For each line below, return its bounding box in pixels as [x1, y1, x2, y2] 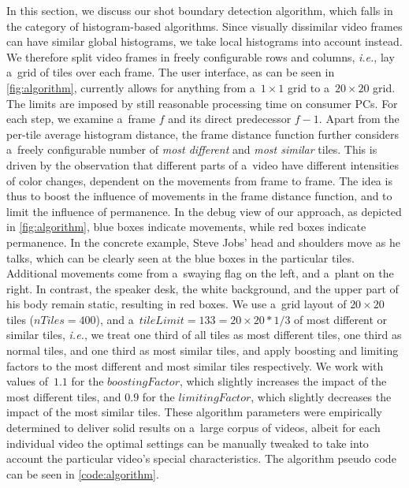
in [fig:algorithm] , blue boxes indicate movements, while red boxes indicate [6, 218, 366, 235]
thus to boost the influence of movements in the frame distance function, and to [6, 188, 392, 204]
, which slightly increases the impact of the [179, 373, 387, 389]
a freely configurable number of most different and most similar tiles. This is [6, 141, 377, 158]
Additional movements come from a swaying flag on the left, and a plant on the [6, 265, 394, 281]
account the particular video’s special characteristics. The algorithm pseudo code [6, 450, 396, 467]
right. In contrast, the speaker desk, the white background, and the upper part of [6, 280, 399, 296]
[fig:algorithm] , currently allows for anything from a [6, 79, 255, 95]
